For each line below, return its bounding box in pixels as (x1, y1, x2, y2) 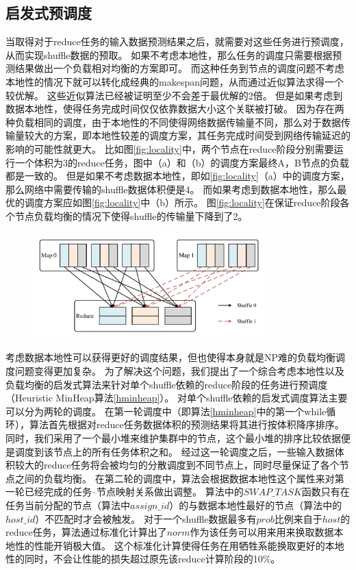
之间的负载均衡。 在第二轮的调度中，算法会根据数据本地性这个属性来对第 (14, 471, 344, 485)
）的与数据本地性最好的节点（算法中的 (169, 497, 342, 512)
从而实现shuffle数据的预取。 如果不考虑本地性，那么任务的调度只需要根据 (5, 47, 333, 62)
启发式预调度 (5, 2, 92, 23)
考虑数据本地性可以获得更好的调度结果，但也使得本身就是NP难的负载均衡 (5, 350, 336, 364)
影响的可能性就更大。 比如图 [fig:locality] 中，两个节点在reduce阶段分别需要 (5, 141, 334, 156)
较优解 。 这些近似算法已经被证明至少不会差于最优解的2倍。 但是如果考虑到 (5, 88, 343, 102)
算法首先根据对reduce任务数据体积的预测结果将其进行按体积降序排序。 (29, 417, 344, 432)
